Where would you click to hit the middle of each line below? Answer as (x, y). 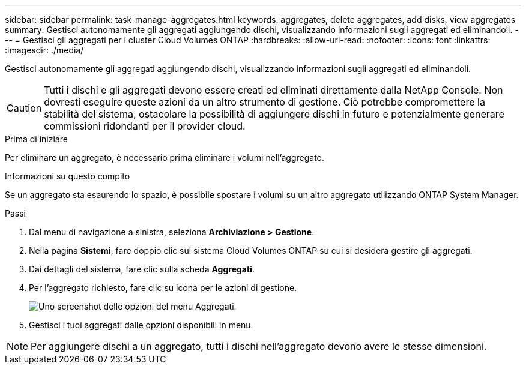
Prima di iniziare (36, 139)
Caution (24, 108)
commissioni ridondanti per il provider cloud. (145, 126)
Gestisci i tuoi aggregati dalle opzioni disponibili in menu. (141, 325)
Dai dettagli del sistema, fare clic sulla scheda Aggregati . (142, 269)
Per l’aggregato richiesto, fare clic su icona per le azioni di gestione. (163, 288)
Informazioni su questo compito (68, 176)
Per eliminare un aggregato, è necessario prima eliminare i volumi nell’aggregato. (165, 157)
